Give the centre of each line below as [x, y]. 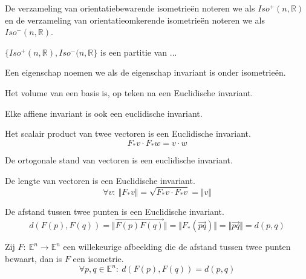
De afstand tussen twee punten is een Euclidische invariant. [115, 211]
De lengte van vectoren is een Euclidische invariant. [100, 180]
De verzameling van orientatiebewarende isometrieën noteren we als [130, 8]
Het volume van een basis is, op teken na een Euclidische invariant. [129, 92]
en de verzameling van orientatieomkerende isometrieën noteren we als [135, 20]
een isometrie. [98, 258]
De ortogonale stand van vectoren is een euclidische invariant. [119, 160]
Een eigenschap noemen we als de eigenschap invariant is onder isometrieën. [145, 72]
